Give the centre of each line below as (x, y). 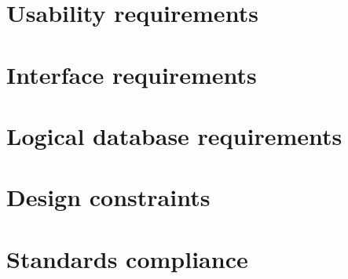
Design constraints (108, 197)
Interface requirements (132, 74)
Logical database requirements (174, 135)
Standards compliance (127, 258)
